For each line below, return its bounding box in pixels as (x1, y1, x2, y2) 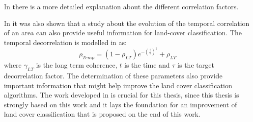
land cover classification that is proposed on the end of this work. (4, 109, 200, 119)
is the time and (124, 60, 170, 70)
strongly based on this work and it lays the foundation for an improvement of (4, 99, 237, 109)
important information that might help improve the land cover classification (4, 80, 232, 90)
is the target (177, 60, 214, 70)
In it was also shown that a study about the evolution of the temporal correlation (4, 18, 250, 28)
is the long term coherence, (36, 60, 117, 70)
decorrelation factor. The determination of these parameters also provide (4, 71, 223, 81)
